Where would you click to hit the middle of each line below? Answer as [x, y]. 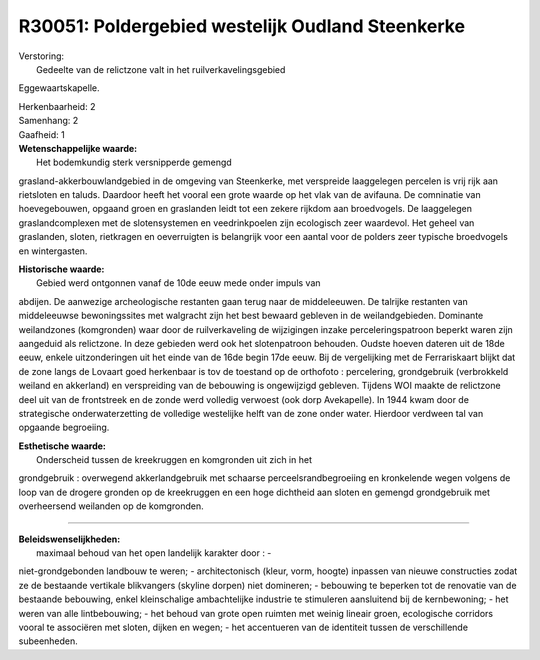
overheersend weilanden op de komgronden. [111, 506]
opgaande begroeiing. [64, 427]
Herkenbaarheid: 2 [57, 106]
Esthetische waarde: [62, 446]
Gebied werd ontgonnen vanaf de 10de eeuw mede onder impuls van [178, 283]
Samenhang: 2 [48, 121]
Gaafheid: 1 [41, 134]
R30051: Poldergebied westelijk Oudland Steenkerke [241, 26]
